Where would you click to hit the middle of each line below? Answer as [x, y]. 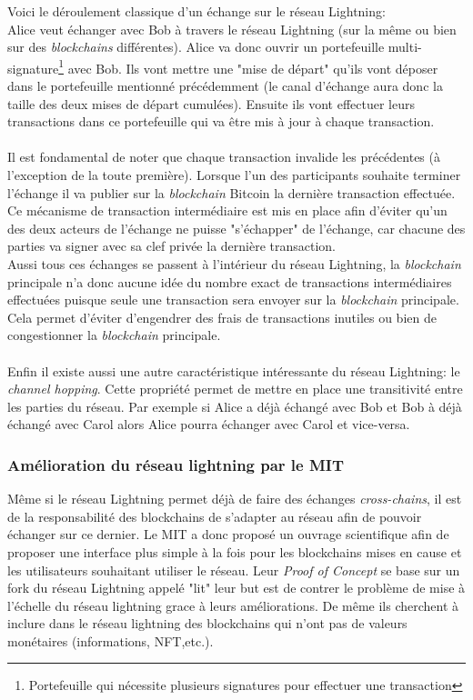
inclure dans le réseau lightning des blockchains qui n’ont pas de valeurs [207, 623]
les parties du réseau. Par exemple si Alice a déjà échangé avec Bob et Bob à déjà [235, 406]
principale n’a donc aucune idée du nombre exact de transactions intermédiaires [230, 281]
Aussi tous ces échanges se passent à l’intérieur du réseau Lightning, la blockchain [234, 263]
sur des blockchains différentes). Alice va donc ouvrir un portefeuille [196, 47]
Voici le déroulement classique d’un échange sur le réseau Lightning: [196, 11]
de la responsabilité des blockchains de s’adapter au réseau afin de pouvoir [215, 516]
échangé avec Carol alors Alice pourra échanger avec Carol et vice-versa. [209, 424]
